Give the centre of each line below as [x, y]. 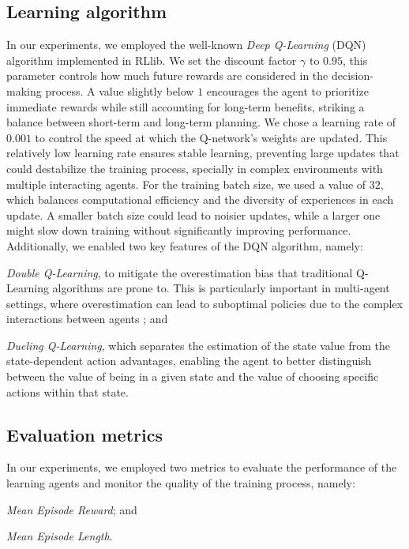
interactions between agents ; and [87, 319]
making [24, 90]
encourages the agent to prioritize [287, 90]
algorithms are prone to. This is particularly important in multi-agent [221, 288]
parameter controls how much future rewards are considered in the [167, 75]
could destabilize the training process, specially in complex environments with [195, 168]
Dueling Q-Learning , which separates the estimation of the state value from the [198, 345]
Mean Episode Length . [60, 536]
